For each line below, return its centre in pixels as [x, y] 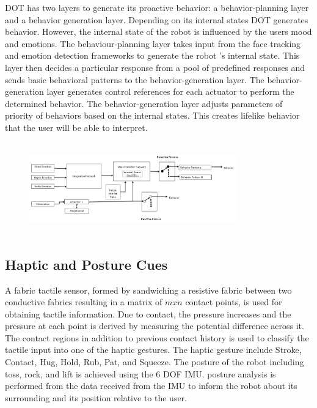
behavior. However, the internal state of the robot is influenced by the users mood [158, 32]
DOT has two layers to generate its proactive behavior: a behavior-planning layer [157, 7]
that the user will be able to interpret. [76, 127]
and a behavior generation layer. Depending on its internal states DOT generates [157, 19]
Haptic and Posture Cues [86, 264]
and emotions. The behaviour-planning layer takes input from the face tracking [153, 43]
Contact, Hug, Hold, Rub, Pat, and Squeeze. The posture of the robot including [155, 362]
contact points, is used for [234, 302]
